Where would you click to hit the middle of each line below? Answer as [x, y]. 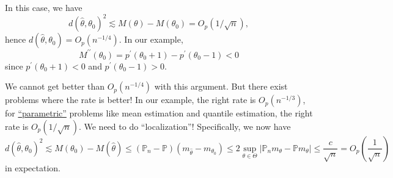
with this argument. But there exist [221, 86]
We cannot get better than [55, 86]
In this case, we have [44, 7]
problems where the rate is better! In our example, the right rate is [130, 100]
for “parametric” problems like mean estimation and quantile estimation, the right [159, 113]
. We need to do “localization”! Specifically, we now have [185, 126]
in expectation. [33, 167]
